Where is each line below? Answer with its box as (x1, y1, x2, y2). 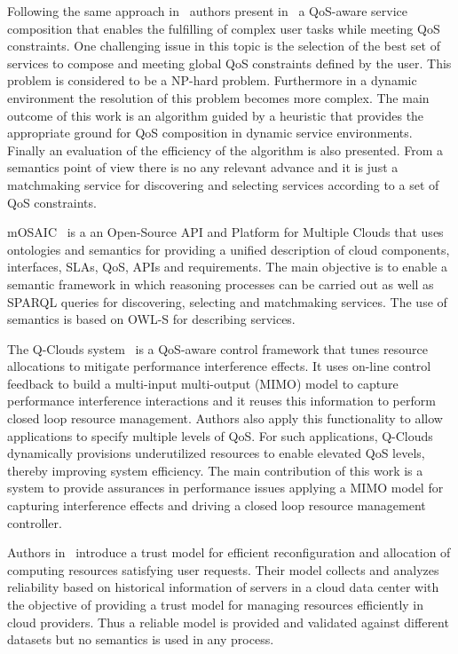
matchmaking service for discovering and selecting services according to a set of (7, 175, 439, 193)
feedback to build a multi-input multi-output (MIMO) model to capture (7, 374, 399, 392)
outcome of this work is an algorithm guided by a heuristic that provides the (7, 106, 424, 124)
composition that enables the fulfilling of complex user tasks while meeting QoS (7, 19, 440, 37)
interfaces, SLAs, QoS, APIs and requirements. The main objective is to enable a (7, 257, 447, 276)
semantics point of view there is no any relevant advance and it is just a (7, 158, 399, 177)
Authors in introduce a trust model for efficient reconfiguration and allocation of (7, 543, 451, 562)
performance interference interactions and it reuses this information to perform (7, 391, 436, 410)
